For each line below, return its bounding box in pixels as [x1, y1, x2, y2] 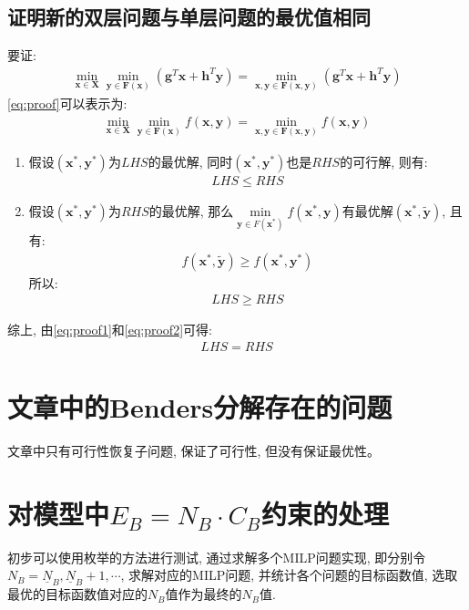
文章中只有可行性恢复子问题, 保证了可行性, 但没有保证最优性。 [7, 441, 381, 460]
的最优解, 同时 [148, 151, 233, 171]
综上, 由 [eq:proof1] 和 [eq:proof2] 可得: [7, 320, 212, 339]
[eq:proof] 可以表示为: [7, 94, 127, 113]
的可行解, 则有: [340, 151, 428, 171]
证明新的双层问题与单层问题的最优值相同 [7, 3, 371, 31]
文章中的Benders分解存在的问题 [7, 388, 393, 426]
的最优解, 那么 [148, 201, 234, 220]
